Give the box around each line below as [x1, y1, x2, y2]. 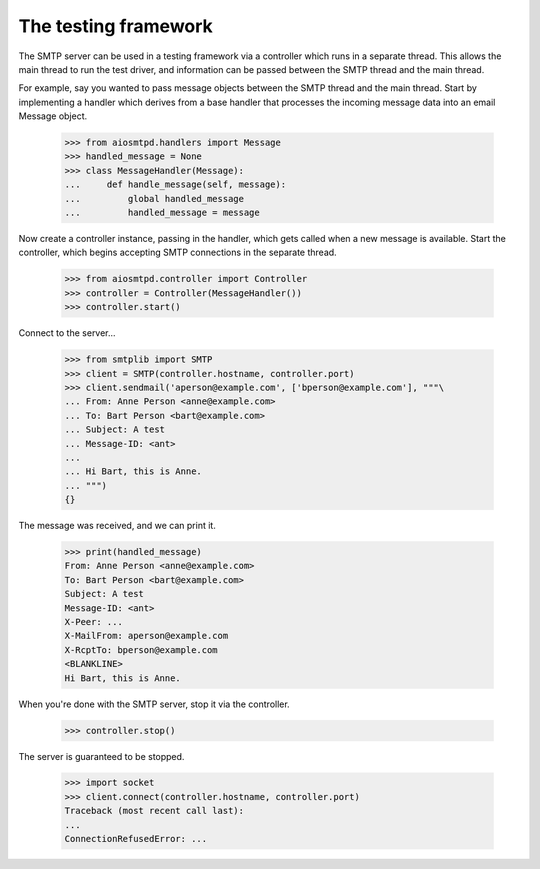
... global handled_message [64, 193, 245, 204]
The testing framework [18, 15, 214, 37]
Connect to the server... [18, 327, 116, 339]
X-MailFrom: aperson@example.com [64, 630, 229, 642]
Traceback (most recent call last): [64, 805, 245, 817]
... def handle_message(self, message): [64, 179, 287, 190]
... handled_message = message [64, 207, 260, 219]
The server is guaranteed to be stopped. [18, 750, 185, 762]
